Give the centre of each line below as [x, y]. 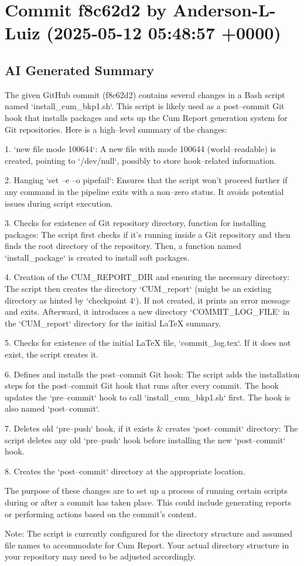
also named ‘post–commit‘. [52, 408]
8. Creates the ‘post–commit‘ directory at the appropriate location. [125, 471]
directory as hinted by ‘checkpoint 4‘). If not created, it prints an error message [147, 300]
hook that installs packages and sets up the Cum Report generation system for [146, 117]
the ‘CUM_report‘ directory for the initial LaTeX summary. [113, 323]
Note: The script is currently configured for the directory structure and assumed [149, 533]
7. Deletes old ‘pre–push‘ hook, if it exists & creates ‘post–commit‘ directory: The [151, 428]
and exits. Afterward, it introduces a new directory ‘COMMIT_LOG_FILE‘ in [147, 311]
